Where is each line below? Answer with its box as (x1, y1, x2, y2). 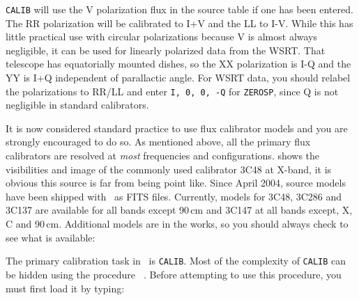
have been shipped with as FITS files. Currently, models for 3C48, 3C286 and (6, 189, 342, 203)
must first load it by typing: (6, 281, 125, 295)
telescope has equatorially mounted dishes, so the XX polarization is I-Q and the (6, 56, 351, 71)
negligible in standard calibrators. (6, 97, 149, 112)
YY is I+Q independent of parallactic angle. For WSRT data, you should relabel (6, 70, 351, 85)
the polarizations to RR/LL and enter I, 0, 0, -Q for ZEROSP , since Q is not (6, 84, 339, 98)
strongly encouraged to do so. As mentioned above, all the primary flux (6, 134, 311, 149)
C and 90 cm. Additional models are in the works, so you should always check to (6, 216, 349, 231)
